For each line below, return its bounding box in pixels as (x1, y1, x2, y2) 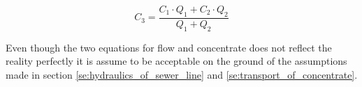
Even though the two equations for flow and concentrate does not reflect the (6, 40, 332, 54)
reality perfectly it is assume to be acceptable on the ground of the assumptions (6, 54, 347, 68)
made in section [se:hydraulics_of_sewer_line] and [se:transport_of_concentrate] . (6, 67, 358, 81)
